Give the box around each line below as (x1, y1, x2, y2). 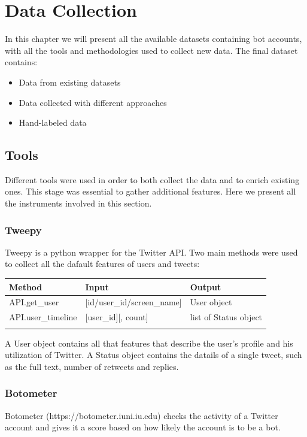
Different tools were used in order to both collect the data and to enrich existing (5, 173, 300, 186)
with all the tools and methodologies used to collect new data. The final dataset (5, 44, 298, 56)
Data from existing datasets (19, 75, 121, 88)
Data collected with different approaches (19, 96, 167, 108)
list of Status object (190, 311, 263, 323)
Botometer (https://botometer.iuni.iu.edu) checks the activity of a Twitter (5, 409, 278, 421)
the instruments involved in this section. (5, 197, 152, 210)
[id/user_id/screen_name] (85, 296, 182, 308)
